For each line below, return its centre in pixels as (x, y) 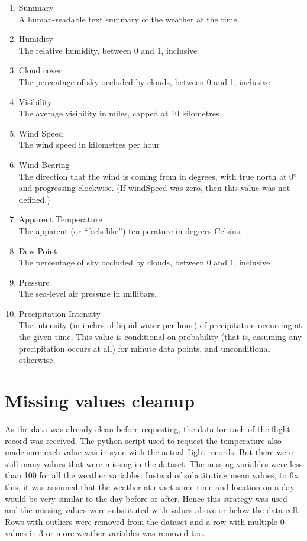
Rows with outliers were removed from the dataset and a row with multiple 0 (145, 521)
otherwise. (37, 360)
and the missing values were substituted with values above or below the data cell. (152, 510)
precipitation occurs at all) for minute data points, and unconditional (144, 348)
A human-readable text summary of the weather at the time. (129, 19)
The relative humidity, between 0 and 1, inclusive (108, 50)
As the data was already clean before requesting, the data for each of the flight (148, 428)
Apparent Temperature (60, 219)
